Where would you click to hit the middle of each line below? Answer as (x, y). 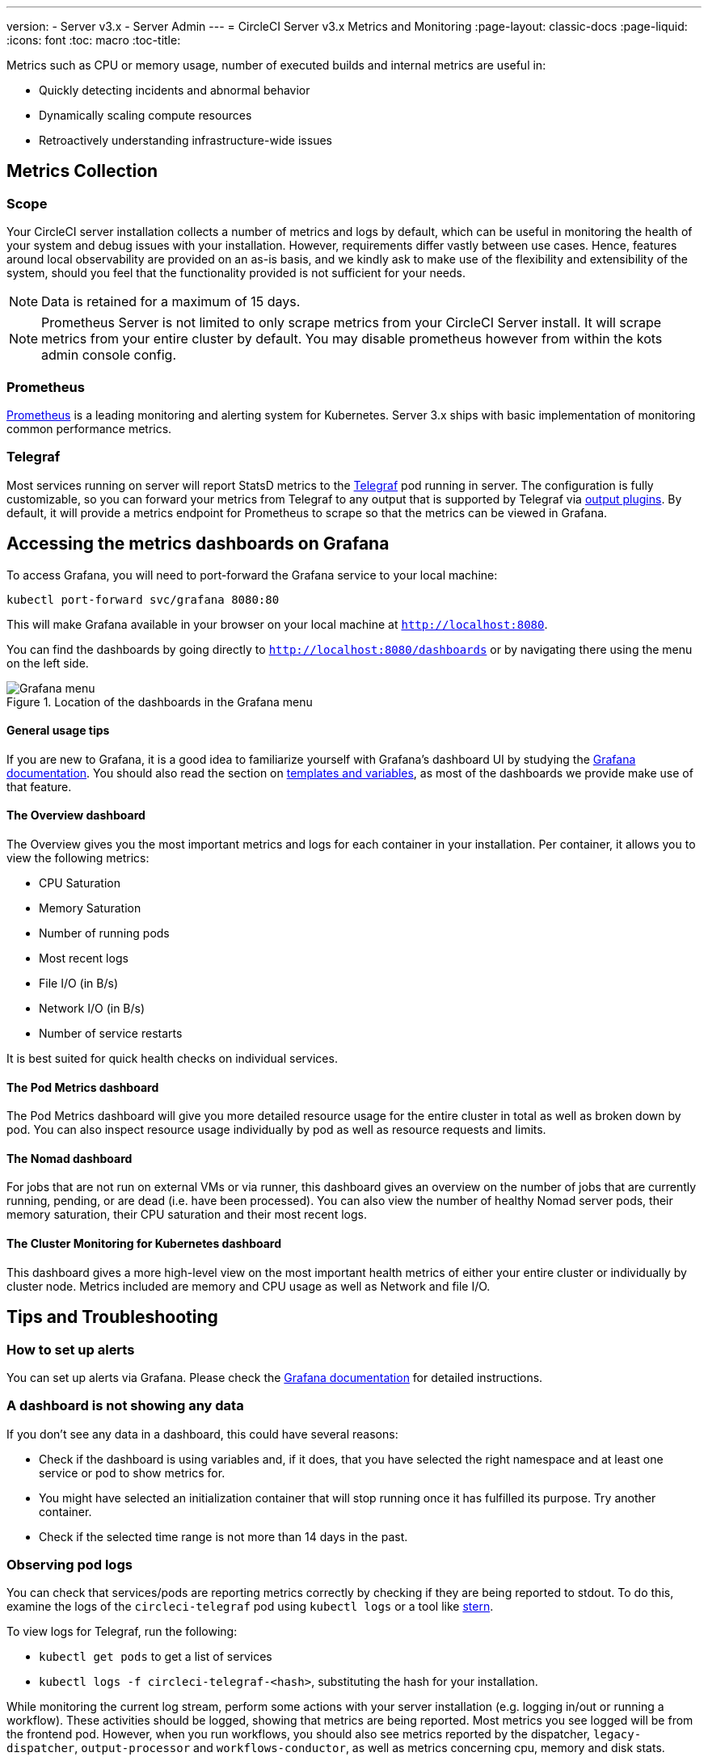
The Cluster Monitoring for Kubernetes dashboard (144, 1244)
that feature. (39, 786)
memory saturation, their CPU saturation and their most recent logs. (187, 1215)
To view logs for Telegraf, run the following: (122, 1632)
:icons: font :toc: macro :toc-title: (94, 40)
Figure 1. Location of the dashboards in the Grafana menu (160, 701)
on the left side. (48, 663)
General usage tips (58, 731)
